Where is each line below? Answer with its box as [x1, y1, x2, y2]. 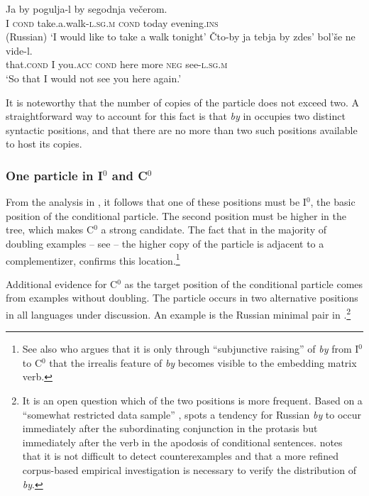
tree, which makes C [6, 222, 94, 237]
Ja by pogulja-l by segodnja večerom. [6, 1, 167, 16]
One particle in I [6, 166, 103, 184]
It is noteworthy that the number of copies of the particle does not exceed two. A [6, 94, 360, 109]
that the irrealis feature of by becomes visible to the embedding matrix [49, 355, 357, 370]
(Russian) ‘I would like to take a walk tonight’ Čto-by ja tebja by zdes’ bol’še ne [6, 29, 356, 44]
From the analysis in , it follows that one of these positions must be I [6, 194, 307, 209]
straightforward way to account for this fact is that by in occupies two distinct [6, 109, 346, 123]
